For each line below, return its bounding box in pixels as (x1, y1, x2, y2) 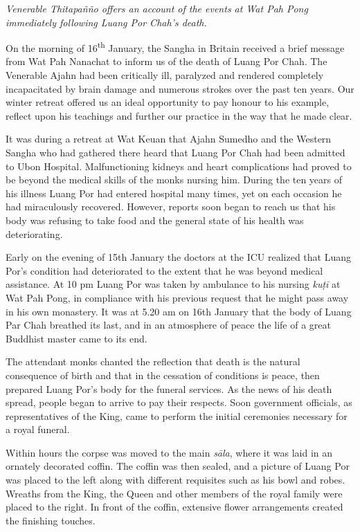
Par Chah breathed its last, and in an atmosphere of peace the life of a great (6, 318, 331, 332)
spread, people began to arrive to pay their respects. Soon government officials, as (6, 395, 352, 410)
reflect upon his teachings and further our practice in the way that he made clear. (6, 108, 352, 122)
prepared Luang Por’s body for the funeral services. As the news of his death (6, 381, 332, 396)
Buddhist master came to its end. (6, 331, 147, 345)
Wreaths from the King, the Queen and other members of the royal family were (6, 486, 343, 500)
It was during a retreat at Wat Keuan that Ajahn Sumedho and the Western (6, 131, 332, 146)
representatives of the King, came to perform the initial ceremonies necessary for (6, 408, 348, 423)
